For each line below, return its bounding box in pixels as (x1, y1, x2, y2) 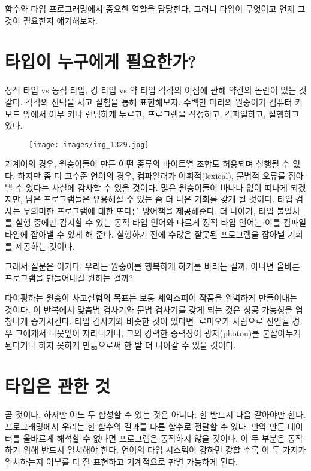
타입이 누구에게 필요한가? (5, 49, 197, 74)
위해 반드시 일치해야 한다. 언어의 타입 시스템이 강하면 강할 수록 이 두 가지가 (23, 443, 306, 456)
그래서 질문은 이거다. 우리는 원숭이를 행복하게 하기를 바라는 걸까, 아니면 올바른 (5, 260, 300, 272)
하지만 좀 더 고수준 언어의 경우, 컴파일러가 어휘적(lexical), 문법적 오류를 (17, 169, 286, 181)
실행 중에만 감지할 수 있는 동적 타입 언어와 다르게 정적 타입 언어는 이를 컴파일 (15, 216, 307, 229)
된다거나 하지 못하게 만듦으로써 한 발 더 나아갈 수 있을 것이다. (5, 338, 236, 351)
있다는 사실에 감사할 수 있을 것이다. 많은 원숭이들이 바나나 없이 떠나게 (26, 181, 288, 193)
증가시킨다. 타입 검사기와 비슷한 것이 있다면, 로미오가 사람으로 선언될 (31, 315, 289, 327)
